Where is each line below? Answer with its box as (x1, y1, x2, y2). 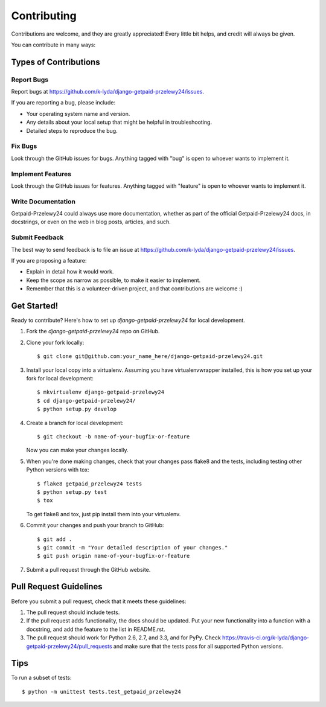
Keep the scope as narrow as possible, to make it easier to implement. (26, 277, 201, 284)
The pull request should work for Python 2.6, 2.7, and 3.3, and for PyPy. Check (26, 634, 222, 641)
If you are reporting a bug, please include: (11, 99, 116, 106)
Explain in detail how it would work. (26, 268, 114, 275)
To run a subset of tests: (11, 674, 72, 682)
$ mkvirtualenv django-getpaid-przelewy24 (37, 389, 165, 395)
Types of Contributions (11, 57, 100, 67)
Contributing (11, 9, 77, 22)
